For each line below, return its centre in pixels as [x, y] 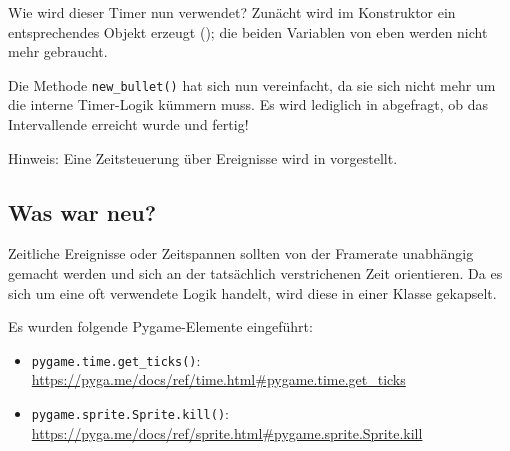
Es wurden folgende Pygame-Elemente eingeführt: [160, 326]
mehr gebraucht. [58, 51]
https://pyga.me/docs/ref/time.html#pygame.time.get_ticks [218, 379]
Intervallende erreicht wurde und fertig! [128, 124]
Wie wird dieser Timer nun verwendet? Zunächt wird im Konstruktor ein [232, 12]
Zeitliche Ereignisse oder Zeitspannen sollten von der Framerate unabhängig [241, 253]
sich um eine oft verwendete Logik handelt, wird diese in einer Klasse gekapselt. [252, 292]
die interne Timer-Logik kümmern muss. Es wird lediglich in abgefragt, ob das [248, 104]
